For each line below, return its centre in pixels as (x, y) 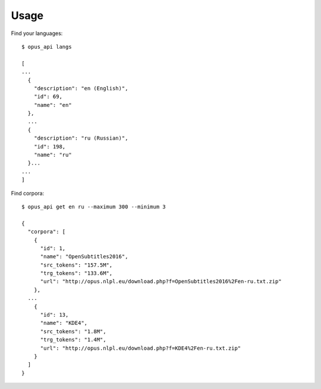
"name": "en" (53, 105)
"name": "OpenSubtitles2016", (84, 257)
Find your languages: (37, 33)
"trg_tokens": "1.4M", (73, 340)
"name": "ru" (53, 155)
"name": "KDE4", (64, 323)
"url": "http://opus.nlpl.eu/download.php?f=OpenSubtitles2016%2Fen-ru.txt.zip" (161, 282)
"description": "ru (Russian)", (81, 138)
